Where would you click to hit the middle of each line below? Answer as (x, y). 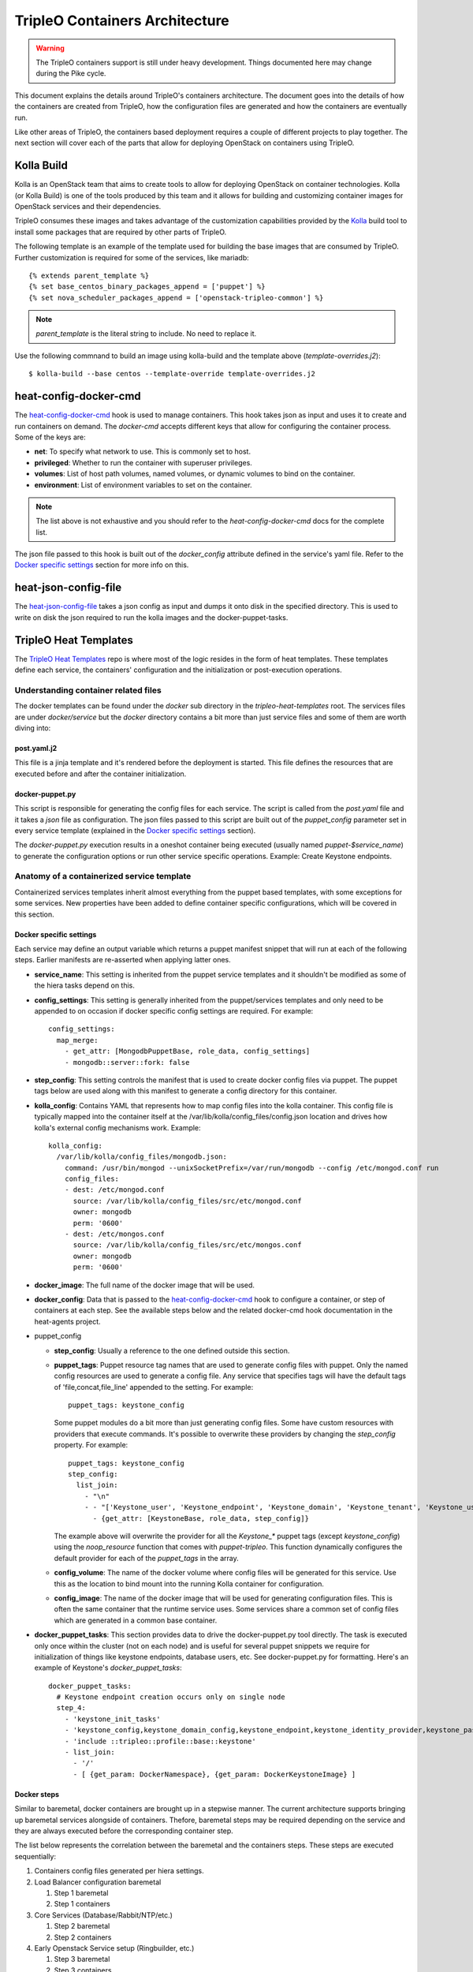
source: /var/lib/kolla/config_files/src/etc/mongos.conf (188, 1245)
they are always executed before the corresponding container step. (124, 1831)
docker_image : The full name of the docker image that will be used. (145, 1285)
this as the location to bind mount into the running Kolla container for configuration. (189, 1584)
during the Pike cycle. (71, 73)
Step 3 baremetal (82, 1959)
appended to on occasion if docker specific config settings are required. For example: (174, 1010)
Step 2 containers (83, 1937)
